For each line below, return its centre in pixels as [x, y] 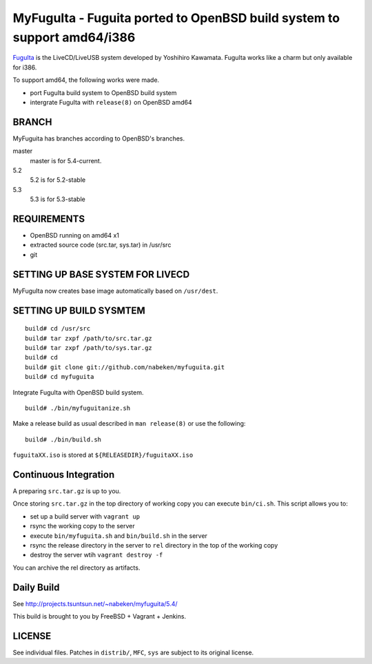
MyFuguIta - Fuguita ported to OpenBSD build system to [176, 18]
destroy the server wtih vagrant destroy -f [96, 555]
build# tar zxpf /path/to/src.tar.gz [89, 338]
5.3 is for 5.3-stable [58, 199]
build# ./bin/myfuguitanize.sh [78, 408]
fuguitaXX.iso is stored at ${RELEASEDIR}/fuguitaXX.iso [103, 455]
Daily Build [36, 587]
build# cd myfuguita [60, 377]
